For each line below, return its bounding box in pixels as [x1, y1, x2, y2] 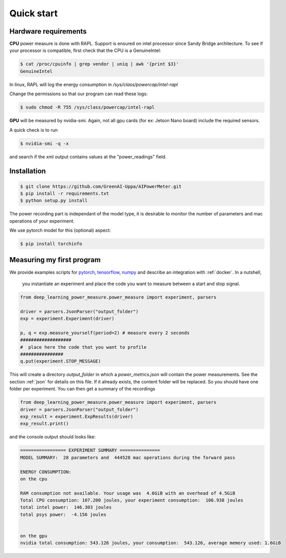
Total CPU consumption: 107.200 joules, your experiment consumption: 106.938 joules [20, 497, 244, 504]
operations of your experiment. [9, 218, 75, 224]
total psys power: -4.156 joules [20, 512, 107, 517]
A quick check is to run [9, 127, 58, 133]
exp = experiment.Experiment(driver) [20, 316, 115, 322]
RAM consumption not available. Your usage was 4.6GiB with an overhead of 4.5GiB [20, 490, 236, 496]
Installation [9, 167, 46, 176]
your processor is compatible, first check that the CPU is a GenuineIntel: [9, 47, 162, 53]
